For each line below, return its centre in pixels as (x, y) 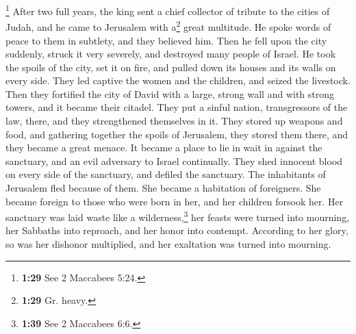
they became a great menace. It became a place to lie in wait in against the (164, 147)
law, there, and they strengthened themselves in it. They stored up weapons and (174, 121)
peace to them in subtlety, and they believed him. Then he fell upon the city (166, 40)
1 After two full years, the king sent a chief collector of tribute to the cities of (168, 10)
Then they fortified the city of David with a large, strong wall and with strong (170, 93)
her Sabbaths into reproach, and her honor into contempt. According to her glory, (177, 230)
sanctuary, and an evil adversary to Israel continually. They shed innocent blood (174, 160)
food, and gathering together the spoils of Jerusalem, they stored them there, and (177, 134)
